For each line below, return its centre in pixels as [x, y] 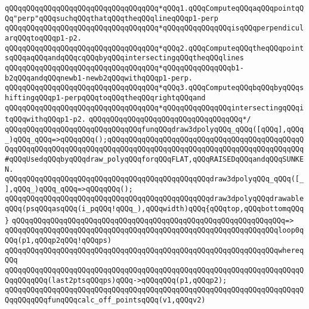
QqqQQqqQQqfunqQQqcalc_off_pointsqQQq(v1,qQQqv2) [105, 300]
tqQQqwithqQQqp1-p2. [46, 120]
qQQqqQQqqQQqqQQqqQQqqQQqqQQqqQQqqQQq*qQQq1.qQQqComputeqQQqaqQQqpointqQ [154, 8]
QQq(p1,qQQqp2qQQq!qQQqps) [58, 241]
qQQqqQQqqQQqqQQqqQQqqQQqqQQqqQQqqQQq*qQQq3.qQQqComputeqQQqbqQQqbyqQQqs [154, 88]
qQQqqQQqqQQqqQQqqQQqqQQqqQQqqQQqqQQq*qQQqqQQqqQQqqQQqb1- [124, 68]
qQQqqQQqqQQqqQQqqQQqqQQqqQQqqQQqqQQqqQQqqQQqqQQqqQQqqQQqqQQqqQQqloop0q [154, 231]
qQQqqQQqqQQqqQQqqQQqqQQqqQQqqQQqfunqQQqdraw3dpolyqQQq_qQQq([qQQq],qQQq [154, 129]
